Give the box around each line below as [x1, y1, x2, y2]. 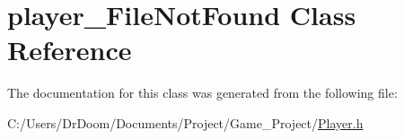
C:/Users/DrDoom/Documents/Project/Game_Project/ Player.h [7, 113, 364, 132]
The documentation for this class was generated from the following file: [7, 83, 398, 102]
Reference [7, 31, 132, 68]
